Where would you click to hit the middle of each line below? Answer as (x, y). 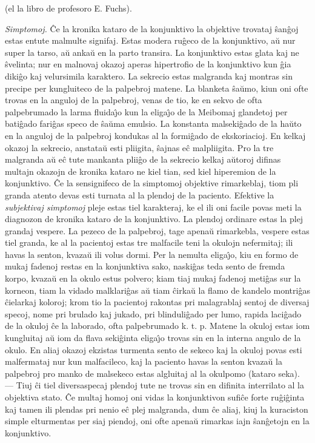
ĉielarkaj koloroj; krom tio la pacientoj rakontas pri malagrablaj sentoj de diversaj (157, 302)
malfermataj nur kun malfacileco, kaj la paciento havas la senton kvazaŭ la (144, 361)
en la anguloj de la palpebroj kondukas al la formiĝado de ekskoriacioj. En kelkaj (155, 135)
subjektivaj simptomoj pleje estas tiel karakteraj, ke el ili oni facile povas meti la (153, 207)
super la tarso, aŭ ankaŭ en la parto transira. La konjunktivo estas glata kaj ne (152, 52)
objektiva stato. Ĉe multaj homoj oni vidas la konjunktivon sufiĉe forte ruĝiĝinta (155, 397)
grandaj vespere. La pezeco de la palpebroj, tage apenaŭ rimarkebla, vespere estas (157, 230)
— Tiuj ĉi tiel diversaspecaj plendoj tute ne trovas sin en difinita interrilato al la (154, 385)
